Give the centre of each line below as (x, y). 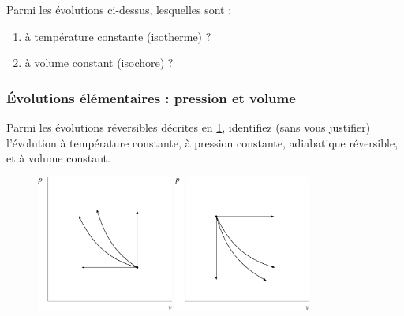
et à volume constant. (58, 158)
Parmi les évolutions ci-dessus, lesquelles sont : (119, 9)
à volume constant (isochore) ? (99, 63)
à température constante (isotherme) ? (118, 36)
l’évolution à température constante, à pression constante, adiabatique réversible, (202, 142)
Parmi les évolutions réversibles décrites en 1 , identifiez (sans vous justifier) (189, 127)
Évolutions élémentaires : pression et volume (151, 97)
